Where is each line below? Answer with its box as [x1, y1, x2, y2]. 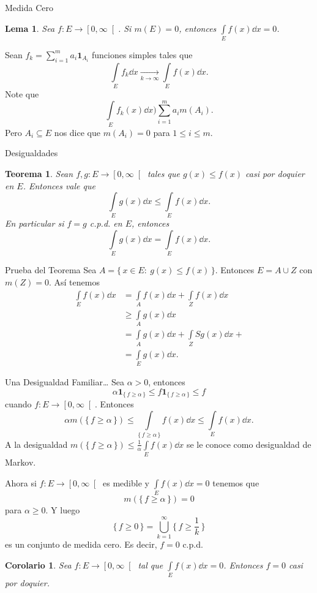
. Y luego [45, 504, 80, 516]
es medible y [103, 476, 149, 489]
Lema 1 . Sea [5, 21, 55, 34]
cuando [5, 398, 32, 410]
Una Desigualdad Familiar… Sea [5, 376, 125, 388]
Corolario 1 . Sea [5, 558, 72, 571]
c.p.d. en [89, 217, 122, 230]
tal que [138, 558, 163, 571]
